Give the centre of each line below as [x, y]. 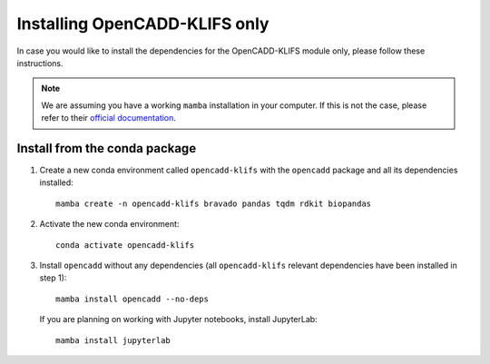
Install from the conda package [107, 148]
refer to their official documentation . [109, 118]
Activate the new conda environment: [109, 224]
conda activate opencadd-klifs [125, 245]
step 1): [53, 278]
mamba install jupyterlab [113, 340]
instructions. [40, 63]
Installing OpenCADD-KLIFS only [143, 24]
